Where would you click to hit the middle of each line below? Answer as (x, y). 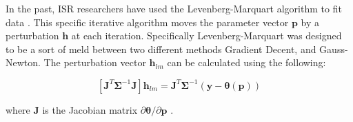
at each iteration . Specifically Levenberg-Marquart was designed (206, 35)
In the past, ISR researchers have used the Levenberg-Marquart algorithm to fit (174, 8)
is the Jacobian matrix (90, 109)
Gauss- (334, 49)
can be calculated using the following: (246, 62)
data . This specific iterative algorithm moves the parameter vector (147, 22)
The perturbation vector (95, 62)
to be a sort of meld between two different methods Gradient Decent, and (161, 49)
